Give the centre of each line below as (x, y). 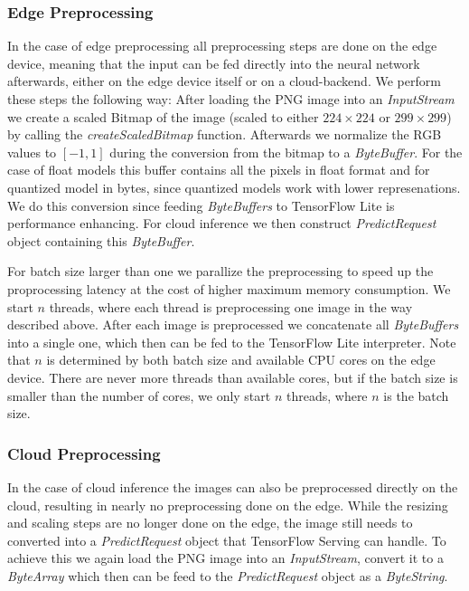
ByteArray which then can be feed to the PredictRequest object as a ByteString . (228, 575)
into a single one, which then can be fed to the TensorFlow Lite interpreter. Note (232, 342)
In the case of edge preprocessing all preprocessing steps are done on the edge (222, 46)
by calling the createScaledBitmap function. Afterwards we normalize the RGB (225, 134)
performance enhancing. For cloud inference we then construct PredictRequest (222, 223)
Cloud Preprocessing (84, 453)
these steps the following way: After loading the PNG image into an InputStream (231, 99)
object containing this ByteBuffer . (101, 240)
